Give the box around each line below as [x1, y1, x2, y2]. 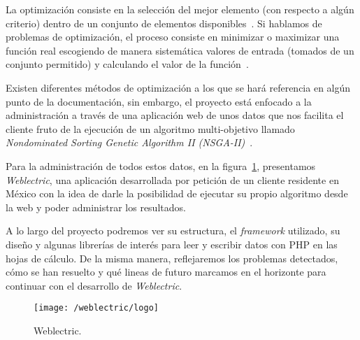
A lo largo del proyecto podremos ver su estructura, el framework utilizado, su [6, 223, 340, 238]
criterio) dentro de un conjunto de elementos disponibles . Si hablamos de [6, 15, 322, 30]
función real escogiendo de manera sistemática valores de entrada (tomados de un [6, 43, 354, 57]
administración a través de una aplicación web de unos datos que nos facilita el [6, 108, 344, 122]
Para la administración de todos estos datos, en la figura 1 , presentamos [6, 158, 316, 173]
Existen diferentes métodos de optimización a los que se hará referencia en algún [6, 80, 351, 94]
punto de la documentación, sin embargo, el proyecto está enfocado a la [6, 94, 312, 108]
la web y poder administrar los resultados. [6, 199, 186, 214]
